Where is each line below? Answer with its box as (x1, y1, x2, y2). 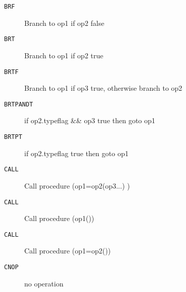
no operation (24, 278, 64, 288)
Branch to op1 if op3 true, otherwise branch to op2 (24, 83, 182, 93)
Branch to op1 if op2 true (24, 50, 104, 60)
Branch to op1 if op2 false (24, 17, 105, 28)
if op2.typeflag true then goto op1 (24, 148, 129, 158)
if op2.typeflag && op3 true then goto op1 (24, 115, 156, 126)
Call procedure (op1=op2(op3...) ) (24, 180, 130, 191)
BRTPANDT (4, 100, 33, 108)
